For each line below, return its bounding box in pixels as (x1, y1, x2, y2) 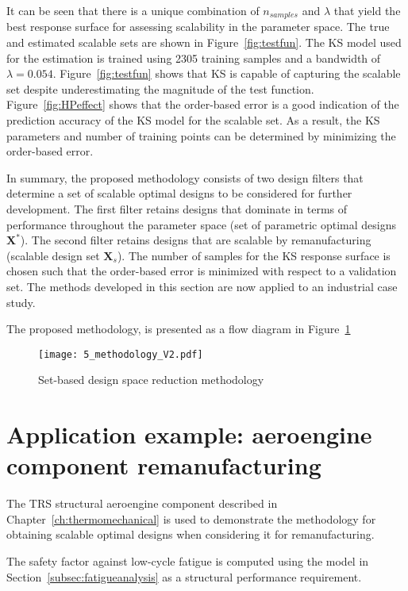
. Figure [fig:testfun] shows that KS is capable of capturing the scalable (52, 65, 401, 82)
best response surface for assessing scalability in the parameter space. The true (6, 18, 390, 35)
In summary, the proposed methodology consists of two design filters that (6, 169, 364, 186)
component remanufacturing (6, 449, 321, 482)
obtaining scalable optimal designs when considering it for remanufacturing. (6, 526, 375, 543)
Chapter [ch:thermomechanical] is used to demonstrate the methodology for (6, 510, 376, 527)
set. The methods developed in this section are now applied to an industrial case (6, 278, 398, 294)
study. (6, 294, 36, 310)
